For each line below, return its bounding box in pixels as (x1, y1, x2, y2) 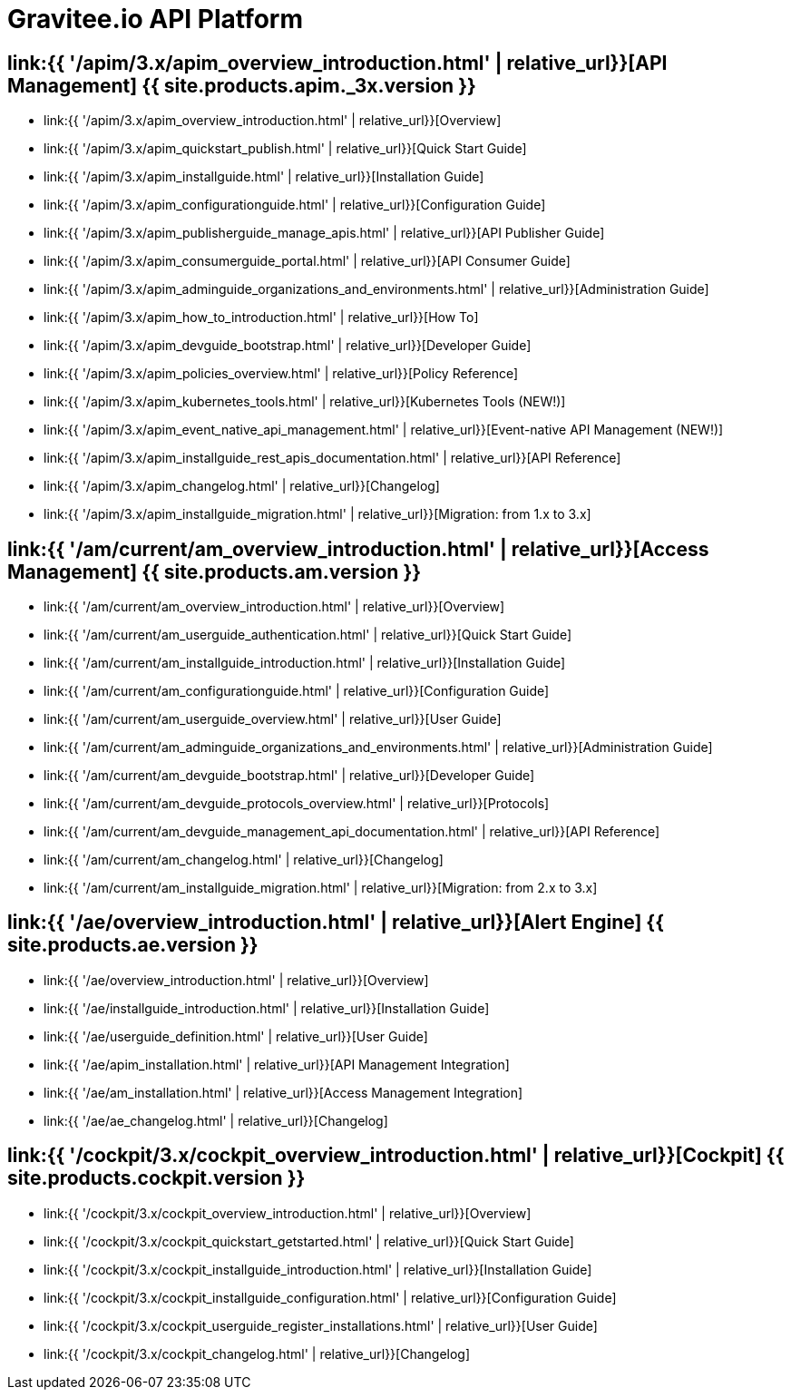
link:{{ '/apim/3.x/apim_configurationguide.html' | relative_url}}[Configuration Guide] (44, 197, 546, 213)
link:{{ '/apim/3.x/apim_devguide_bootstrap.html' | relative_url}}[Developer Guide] (44, 337, 532, 354)
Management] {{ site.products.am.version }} (7, 560, 422, 583)
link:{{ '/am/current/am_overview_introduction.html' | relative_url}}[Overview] (44, 599, 505, 615)
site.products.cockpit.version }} (7, 1167, 306, 1190)
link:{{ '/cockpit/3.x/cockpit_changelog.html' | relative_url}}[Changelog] (44, 1345, 471, 1362)
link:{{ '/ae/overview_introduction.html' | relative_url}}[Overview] (44, 972, 429, 988)
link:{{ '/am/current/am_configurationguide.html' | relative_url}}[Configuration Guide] (44, 683, 550, 699)
